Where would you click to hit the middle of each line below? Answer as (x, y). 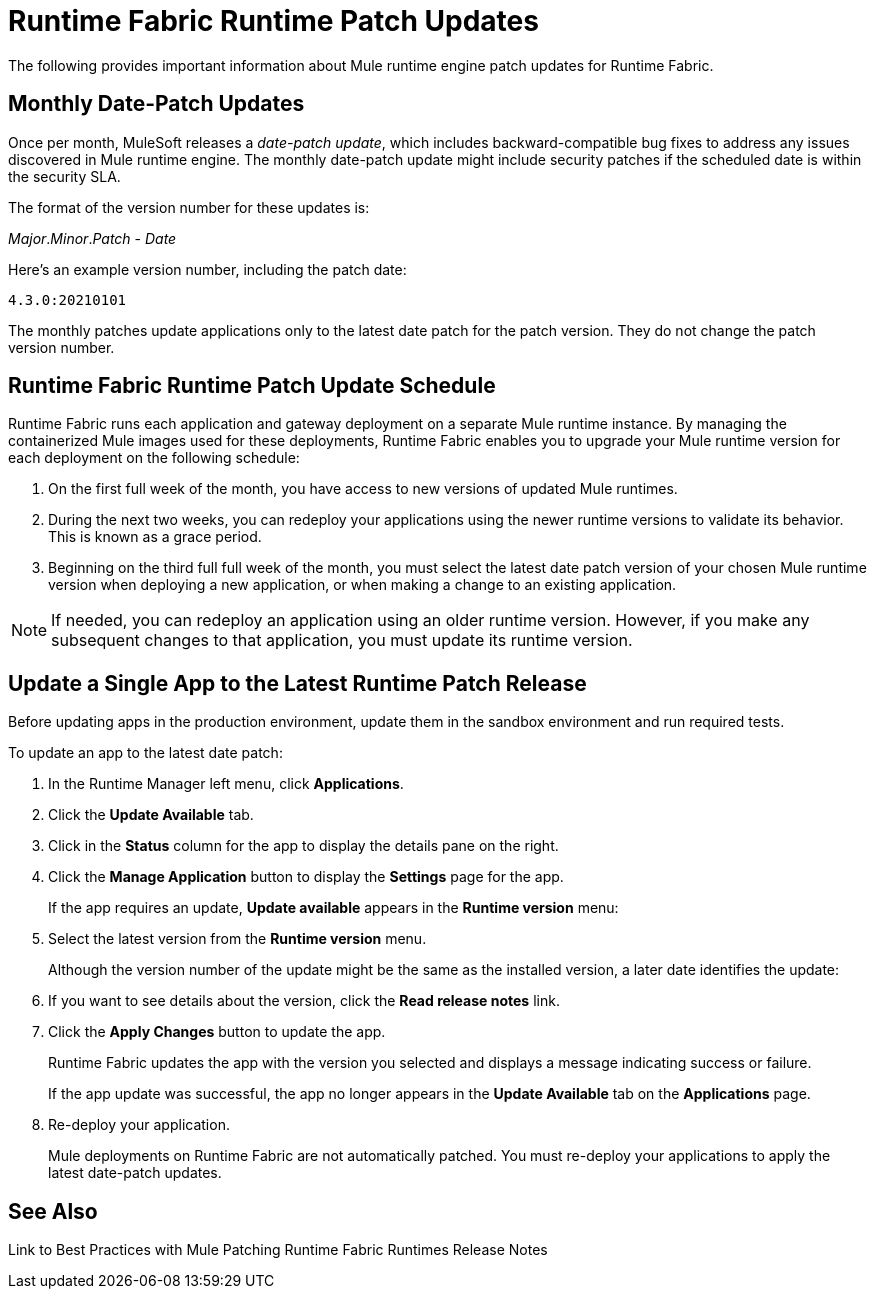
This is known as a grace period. (155, 537)
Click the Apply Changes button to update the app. (217, 1032)
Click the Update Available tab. (151, 815)
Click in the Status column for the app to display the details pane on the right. (303, 846)
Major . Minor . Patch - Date (92, 238)
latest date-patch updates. (135, 1173)
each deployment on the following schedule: (154, 458)
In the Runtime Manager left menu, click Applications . (226, 784)
